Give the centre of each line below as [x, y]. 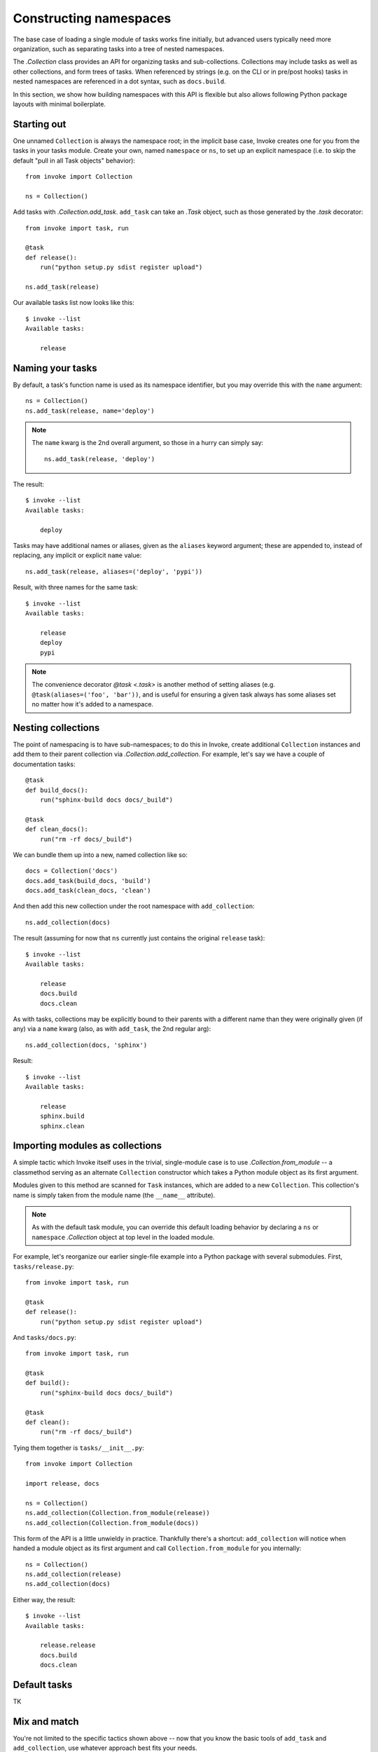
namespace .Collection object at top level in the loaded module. [123, 1237]
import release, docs [62, 1483]
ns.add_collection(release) [73, 1574]
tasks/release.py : [43, 1266]
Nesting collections [56, 728]
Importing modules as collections [87, 1146]
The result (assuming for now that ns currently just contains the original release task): [139, 938]
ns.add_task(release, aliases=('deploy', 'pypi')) [114, 572]
